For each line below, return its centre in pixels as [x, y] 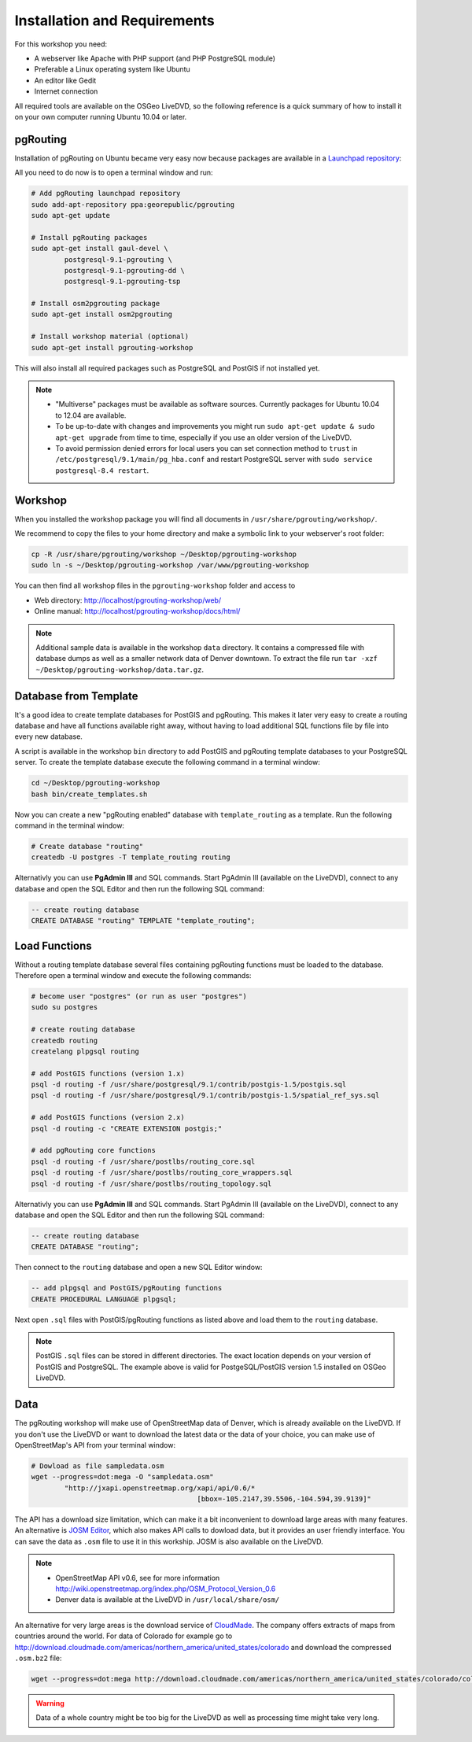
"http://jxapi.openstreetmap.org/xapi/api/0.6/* [160, 1488]
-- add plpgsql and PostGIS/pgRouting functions [127, 1288]
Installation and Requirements [115, 20]
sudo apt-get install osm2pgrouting [102, 314]
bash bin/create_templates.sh [89, 794]
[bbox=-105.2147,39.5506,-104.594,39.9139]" [284, 1499]
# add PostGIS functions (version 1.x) [108, 1073]
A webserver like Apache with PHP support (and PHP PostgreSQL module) [155, 58]
